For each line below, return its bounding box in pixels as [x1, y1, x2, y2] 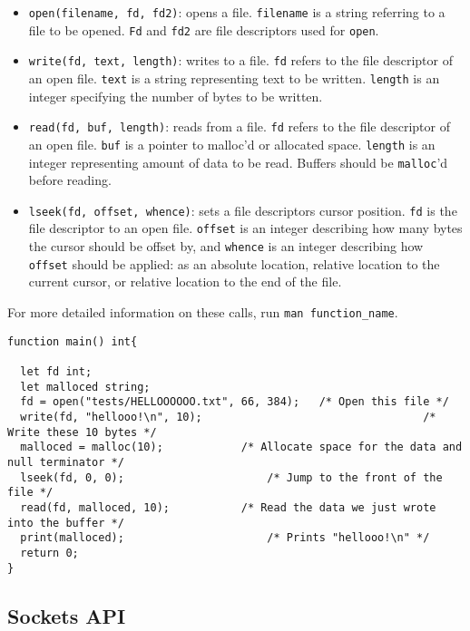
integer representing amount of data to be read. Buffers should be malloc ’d [28, 152, 448, 171]
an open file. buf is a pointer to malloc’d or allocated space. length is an [28, 134, 436, 153]
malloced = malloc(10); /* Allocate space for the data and [20, 441, 463, 454]
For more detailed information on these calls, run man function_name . [7, 303, 398, 321]
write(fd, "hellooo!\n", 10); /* [20, 410, 436, 423]
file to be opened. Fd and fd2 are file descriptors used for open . [28, 20, 379, 39]
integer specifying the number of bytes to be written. [28, 86, 323, 105]
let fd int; [20, 364, 93, 378]
